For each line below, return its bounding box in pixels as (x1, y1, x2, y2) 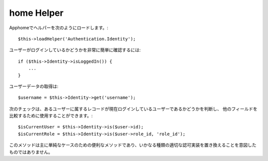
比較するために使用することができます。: (9, 113, 93, 119)
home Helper (9, 7, 64, 18)
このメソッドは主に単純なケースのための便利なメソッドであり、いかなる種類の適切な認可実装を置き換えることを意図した (9, 142, 257, 148)
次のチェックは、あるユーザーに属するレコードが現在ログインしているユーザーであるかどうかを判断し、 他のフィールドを (9, 106, 258, 112)
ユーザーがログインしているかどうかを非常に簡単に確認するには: (9, 47, 141, 53)
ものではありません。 (9, 149, 53, 155)
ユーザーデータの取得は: (9, 83, 59, 89)
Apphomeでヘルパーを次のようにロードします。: (9, 25, 109, 31)
